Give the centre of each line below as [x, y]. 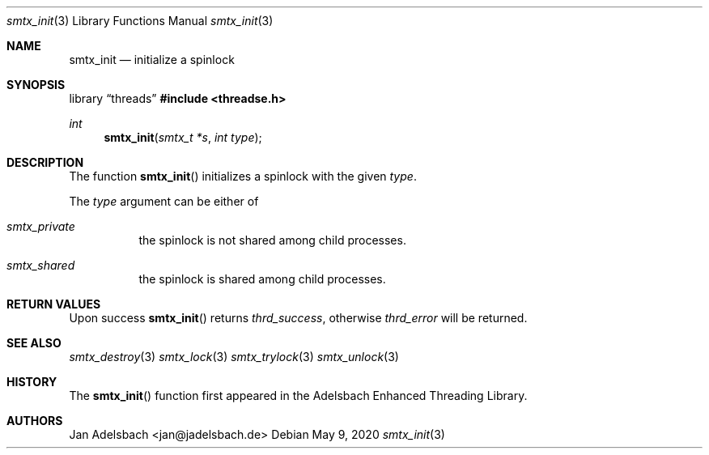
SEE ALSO [34, 343]
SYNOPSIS [36, 85]
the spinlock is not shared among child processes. [272, 240]
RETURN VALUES [54, 304]
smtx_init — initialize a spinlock [152, 60]
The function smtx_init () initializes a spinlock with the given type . [243, 176]
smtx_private [41, 226]
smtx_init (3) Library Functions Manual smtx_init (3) [140, 21]
